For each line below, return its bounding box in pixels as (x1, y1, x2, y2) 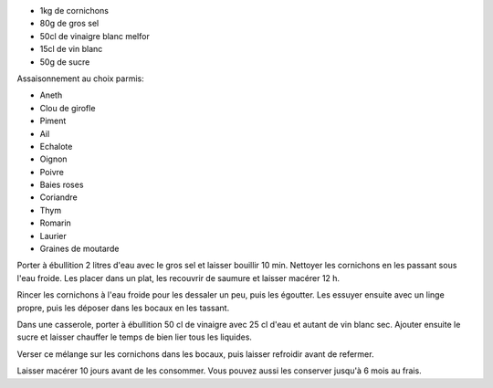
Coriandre (39, 192, 78, 203)
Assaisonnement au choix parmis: (16, 73, 145, 84)
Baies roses (39, 179, 84, 191)
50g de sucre (39, 56, 90, 68)
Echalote (39, 141, 73, 152)
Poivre (39, 166, 64, 177)
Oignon (39, 153, 68, 164)
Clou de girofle (39, 102, 96, 113)
